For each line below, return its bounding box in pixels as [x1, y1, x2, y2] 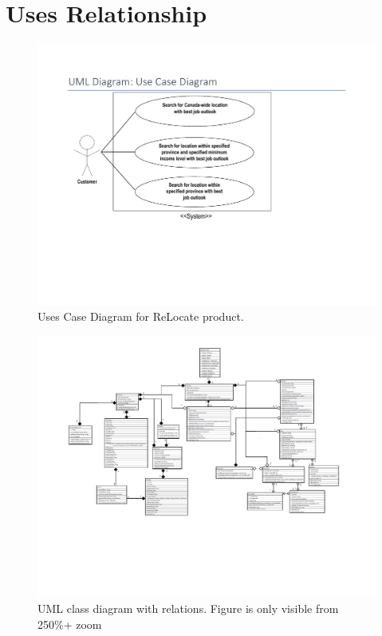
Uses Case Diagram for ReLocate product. [37, 308, 244, 325]
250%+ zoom [37, 615, 102, 632]
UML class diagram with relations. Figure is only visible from [37, 599, 339, 616]
